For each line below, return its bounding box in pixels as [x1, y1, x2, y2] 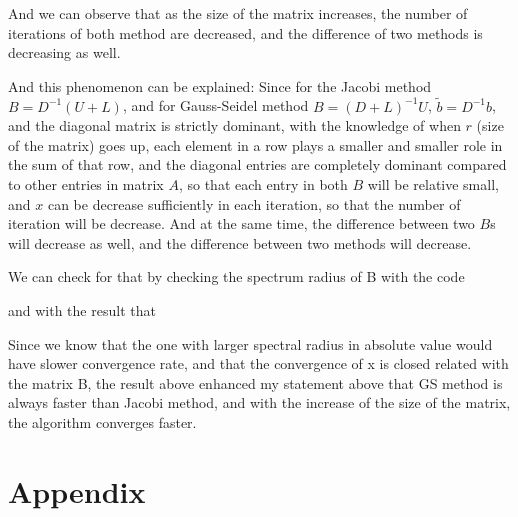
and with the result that [8, 299, 156, 320]
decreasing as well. [8, 42, 121, 63]
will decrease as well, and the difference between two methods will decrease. [8, 232, 472, 253]
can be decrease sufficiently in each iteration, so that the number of [47, 193, 461, 214]
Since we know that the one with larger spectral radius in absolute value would [8, 333, 493, 354]
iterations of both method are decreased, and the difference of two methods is [8, 22, 483, 43]
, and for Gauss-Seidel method [122, 95, 309, 116]
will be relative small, [367, 173, 499, 194]
